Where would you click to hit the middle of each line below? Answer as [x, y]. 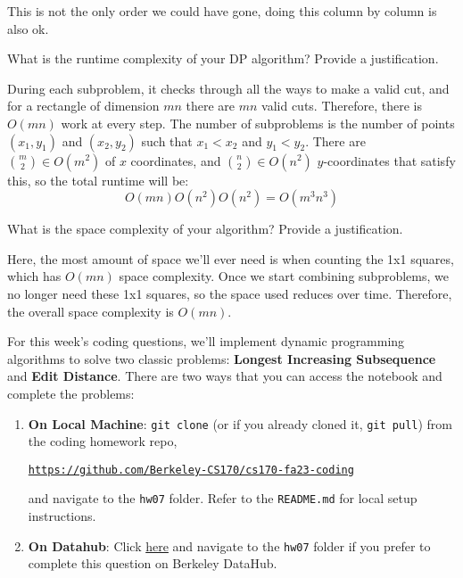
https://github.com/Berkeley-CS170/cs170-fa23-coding [191, 470]
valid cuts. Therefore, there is [342, 106]
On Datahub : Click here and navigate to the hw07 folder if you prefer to [229, 545]
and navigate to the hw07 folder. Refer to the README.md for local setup [223, 498]
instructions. [62, 516]
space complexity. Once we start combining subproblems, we [284, 276]
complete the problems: [71, 393]
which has [34, 276]
